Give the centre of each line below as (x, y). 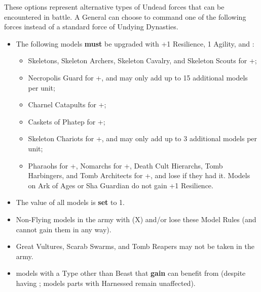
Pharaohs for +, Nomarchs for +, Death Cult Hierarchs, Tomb (125, 165)
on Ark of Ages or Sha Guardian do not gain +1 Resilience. (121, 185)
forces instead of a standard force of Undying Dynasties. (91, 27)
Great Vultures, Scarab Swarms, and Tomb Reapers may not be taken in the (135, 246)
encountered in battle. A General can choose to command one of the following (125, 16)
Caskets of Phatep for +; (67, 121)
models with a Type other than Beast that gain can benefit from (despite (131, 273)
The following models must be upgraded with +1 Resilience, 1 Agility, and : (135, 43)
